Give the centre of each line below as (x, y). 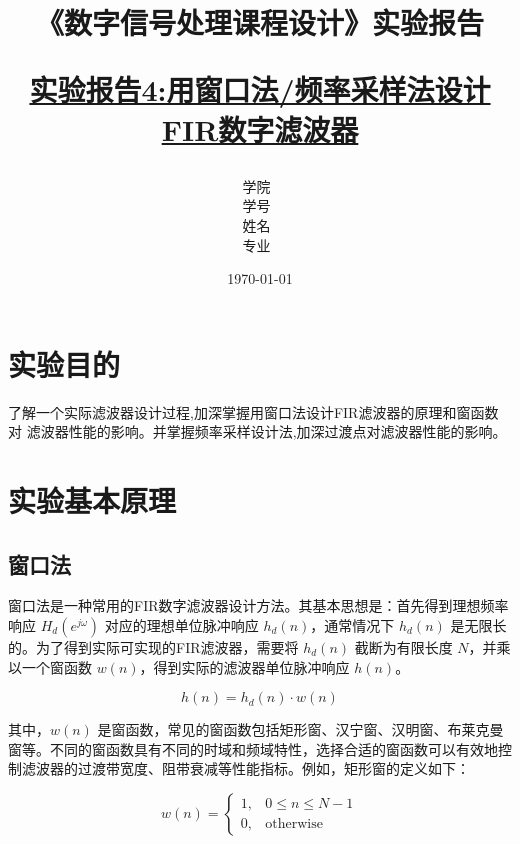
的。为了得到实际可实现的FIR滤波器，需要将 (153, 647)
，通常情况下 (352, 625)
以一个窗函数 (50, 666)
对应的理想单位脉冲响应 (181, 625)
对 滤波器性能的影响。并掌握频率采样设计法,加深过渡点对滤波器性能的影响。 (257, 431)
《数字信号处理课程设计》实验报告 (259, 22)
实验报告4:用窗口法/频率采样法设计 (260, 89)
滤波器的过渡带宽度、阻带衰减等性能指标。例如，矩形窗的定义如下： (245, 768)
